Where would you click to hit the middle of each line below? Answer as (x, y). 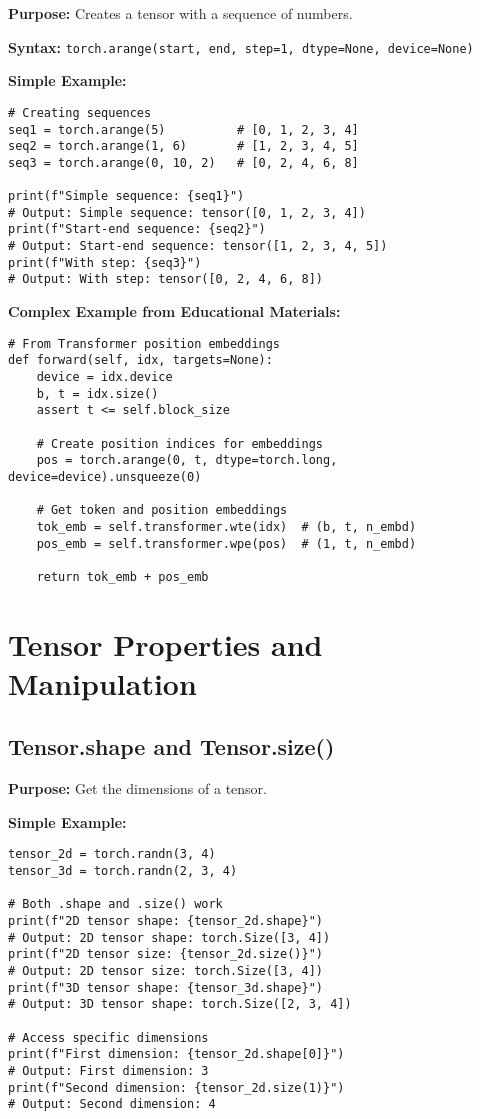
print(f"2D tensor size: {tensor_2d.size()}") (165, 954)
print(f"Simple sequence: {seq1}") (126, 196)
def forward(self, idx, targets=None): (140, 360)
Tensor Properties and (165, 643)
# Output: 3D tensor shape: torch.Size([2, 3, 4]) (180, 1004)
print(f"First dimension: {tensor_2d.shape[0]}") (176, 1054)
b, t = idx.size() (97, 393)
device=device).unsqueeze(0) (105, 476)
